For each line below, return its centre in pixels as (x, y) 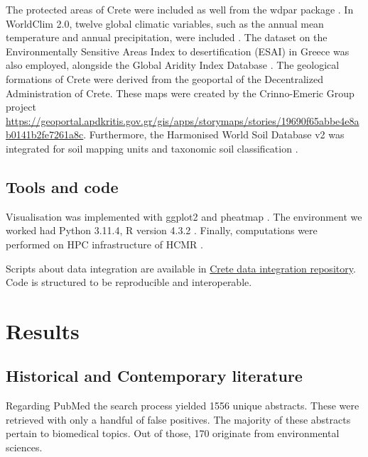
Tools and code (62, 186)
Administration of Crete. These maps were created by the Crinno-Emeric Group (180, 93)
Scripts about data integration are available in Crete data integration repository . (181, 268)
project (21, 107)
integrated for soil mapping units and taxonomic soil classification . (152, 148)
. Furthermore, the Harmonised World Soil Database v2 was (214, 134)
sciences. (24, 447)
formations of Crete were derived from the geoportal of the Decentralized (164, 78)
